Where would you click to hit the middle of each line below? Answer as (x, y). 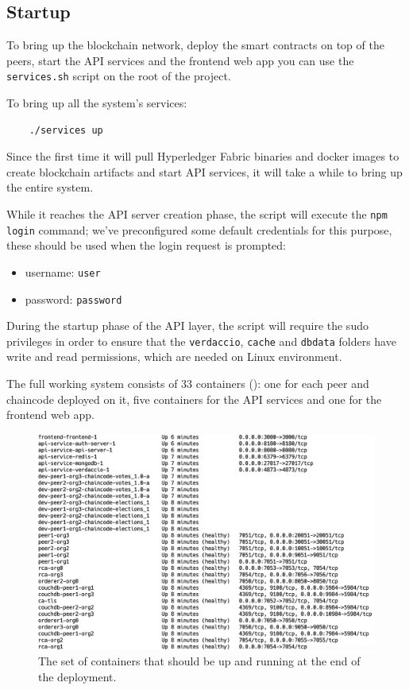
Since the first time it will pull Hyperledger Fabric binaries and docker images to (203, 156)
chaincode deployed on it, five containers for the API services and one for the (194, 399)
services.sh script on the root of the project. (119, 76)
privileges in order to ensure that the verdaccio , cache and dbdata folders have (201, 341)
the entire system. (50, 187)
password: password (73, 298)
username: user (63, 271)
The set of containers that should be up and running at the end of (199, 661)
